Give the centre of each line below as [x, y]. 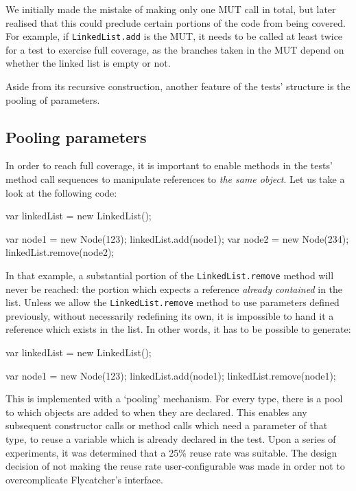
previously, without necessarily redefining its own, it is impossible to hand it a [170, 315]
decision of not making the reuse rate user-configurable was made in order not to [175, 466]
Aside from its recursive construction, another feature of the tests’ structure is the [178, 86]
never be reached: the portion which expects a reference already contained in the [174, 288]
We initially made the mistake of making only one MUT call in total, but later [171, 9]
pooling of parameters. [53, 99]
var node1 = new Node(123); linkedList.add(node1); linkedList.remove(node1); [171, 375]
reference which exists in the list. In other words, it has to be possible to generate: [178, 329]
